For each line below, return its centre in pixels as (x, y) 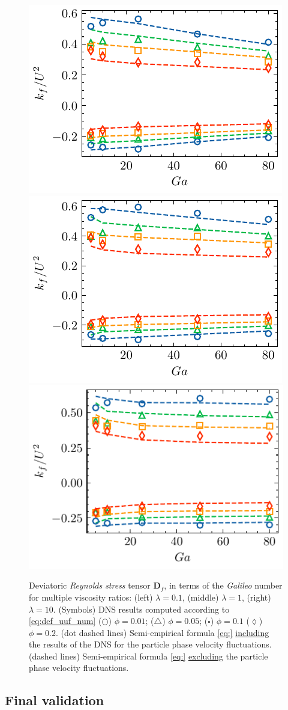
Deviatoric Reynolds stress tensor (90, 585)
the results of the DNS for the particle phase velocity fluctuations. (150, 644)
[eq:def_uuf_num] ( (65, 621)
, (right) (256, 597)
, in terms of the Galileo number (223, 585)
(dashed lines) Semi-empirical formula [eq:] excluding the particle (148, 656)
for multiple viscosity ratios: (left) (91, 597)
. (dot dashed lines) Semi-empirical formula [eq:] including (162, 632)
